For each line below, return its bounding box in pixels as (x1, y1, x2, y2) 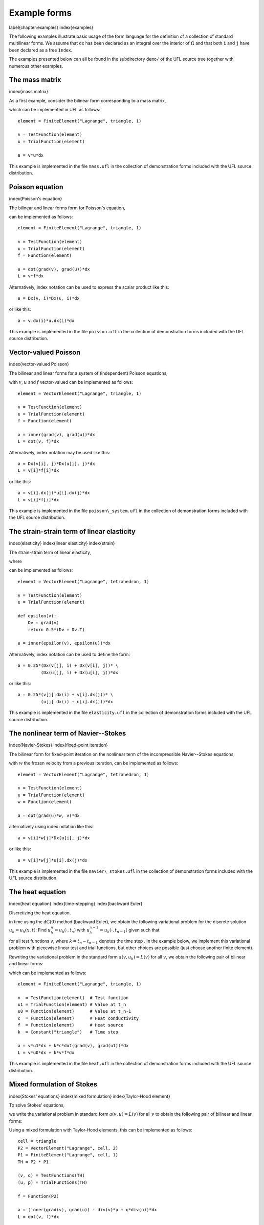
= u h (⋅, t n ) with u (54, 927, 90, 934)
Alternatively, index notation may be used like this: (9, 449, 110, 455)
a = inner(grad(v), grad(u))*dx (18, 432, 95, 437)
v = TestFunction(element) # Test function (18, 995, 129, 1001)
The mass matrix (9, 76, 61, 84)
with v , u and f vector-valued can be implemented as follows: (9, 379, 133, 385)
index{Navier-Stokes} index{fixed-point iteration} (9, 742, 108, 748)
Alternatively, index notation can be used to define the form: (9, 651, 130, 657)
